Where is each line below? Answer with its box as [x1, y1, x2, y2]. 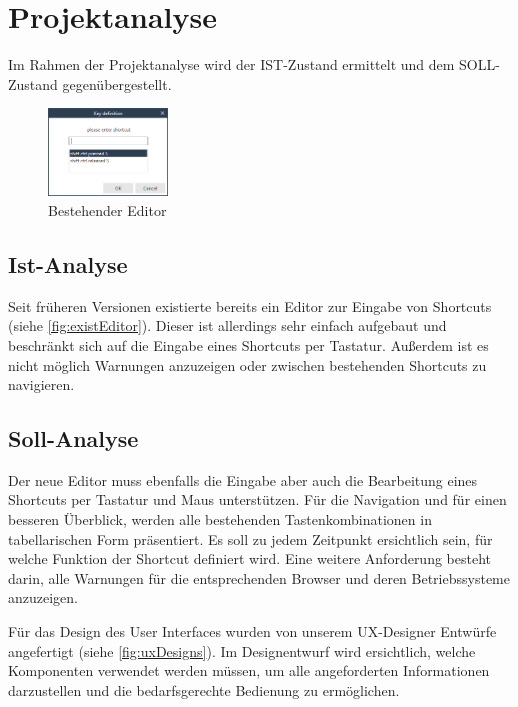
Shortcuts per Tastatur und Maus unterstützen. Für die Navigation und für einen [8, 489, 507, 510]
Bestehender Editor [48, 199, 167, 220]
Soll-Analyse [8, 423, 139, 454]
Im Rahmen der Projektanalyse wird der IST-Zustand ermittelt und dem [8, 54, 455, 75]
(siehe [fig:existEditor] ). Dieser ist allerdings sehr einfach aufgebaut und [8, 315, 447, 336]
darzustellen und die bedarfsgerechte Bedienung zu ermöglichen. [8, 679, 400, 700]
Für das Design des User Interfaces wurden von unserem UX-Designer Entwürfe [8, 621, 497, 642]
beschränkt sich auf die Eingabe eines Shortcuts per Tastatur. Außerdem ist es [8, 334, 489, 355]
